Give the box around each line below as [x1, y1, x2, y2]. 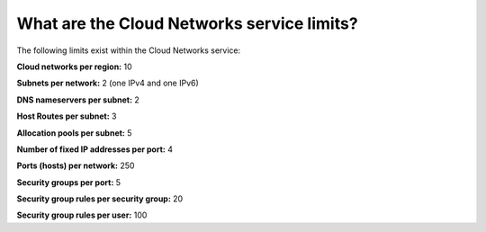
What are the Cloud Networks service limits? [16, 13, 359, 33]
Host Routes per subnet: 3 [16, 111, 117, 121]
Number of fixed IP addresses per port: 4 [16, 144, 173, 155]
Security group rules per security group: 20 [16, 193, 184, 204]
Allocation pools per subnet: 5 [16, 127, 132, 138]
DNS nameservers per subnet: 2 [16, 94, 139, 105]
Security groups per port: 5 [16, 176, 121, 188]
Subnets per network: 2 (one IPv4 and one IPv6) [16, 77, 200, 89]
